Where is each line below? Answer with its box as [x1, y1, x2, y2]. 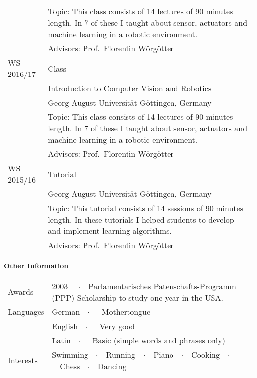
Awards [8, 286, 34, 298]
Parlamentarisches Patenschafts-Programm [88, 280, 236, 292]
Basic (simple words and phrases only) [92, 334, 225, 346]
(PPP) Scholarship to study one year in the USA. [52, 291, 223, 303]
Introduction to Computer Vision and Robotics [48, 82, 212, 94]
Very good [99, 320, 135, 332]
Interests [8, 354, 38, 366]
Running [106, 348, 135, 360]
